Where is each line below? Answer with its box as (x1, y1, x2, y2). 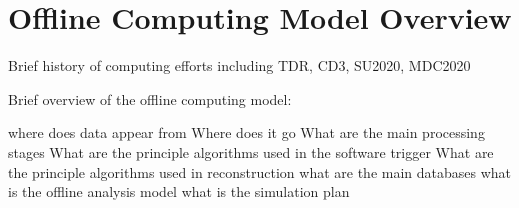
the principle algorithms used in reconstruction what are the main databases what (8, 161, 512, 182)
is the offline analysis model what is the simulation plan (8, 181, 350, 202)
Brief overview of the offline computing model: (8, 88, 292, 109)
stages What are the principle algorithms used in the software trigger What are (8, 141, 494, 162)
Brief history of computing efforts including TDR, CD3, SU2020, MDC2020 (8, 55, 471, 76)
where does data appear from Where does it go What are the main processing (8, 122, 485, 143)
